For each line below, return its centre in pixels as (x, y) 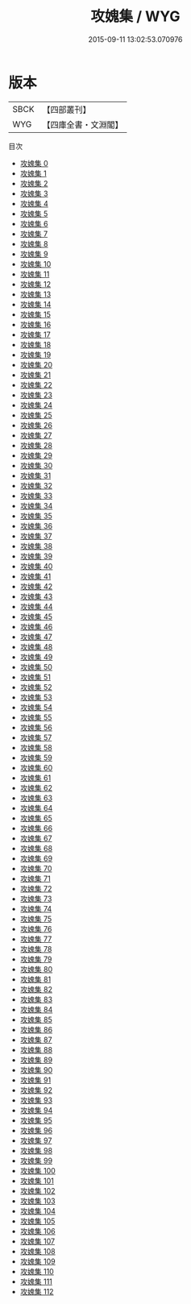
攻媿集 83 (36, 999)
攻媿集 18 (35, 344)
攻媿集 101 (37, 1181)
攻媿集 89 (36, 1060)
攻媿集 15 (35, 314)
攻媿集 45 (36, 617)
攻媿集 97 (36, 1140)
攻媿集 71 (35, 878)
